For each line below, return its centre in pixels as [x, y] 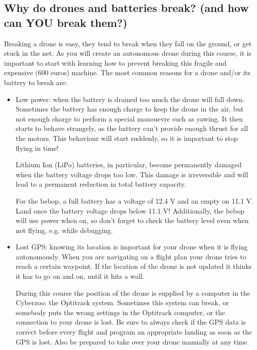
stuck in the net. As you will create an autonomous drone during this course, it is [128, 53]
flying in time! [37, 148]
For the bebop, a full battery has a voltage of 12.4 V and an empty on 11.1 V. [134, 200]
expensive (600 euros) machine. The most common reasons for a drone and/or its [127, 72]
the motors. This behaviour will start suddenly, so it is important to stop [127, 138]
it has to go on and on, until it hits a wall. [80, 276]
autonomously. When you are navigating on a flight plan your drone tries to [131, 256]
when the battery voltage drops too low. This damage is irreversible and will [132, 174]
